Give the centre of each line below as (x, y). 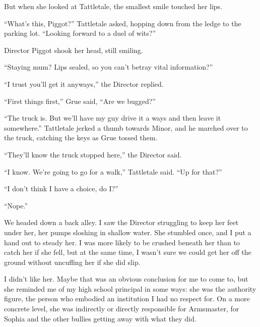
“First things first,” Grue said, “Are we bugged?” (80, 101)
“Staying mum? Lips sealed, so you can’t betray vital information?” (109, 67)
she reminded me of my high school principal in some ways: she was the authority (130, 288)
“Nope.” (16, 205)
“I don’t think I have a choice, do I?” (61, 188)
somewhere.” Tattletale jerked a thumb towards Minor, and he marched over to (126, 127)
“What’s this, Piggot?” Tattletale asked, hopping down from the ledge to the (123, 23)
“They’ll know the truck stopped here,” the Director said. (93, 154)
